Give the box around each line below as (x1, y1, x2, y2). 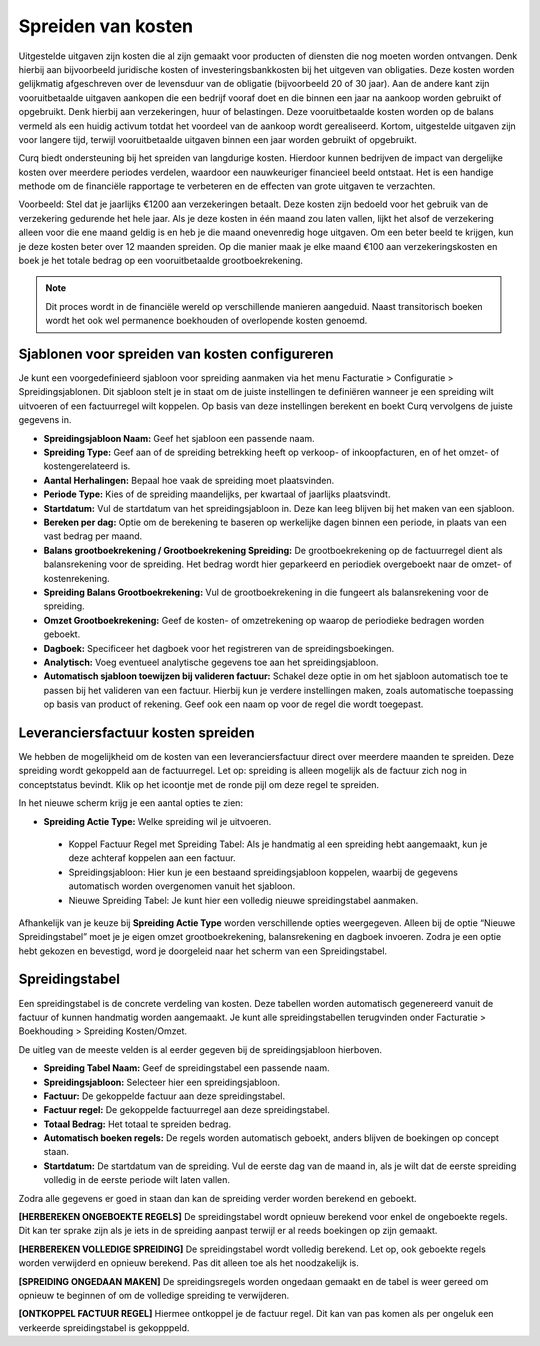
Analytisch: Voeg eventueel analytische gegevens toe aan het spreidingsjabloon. (43, 656, 379, 668)
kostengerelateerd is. (43, 460, 131, 472)
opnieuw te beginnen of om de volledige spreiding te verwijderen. (18, 1290, 290, 1301)
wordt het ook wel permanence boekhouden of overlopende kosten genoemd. (45, 315, 368, 327)
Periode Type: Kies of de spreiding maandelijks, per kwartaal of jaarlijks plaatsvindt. (43, 488, 391, 500)
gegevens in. (18, 414, 72, 426)
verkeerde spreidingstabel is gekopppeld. (18, 1321, 190, 1334)
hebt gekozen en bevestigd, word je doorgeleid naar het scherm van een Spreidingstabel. (18, 945, 388, 957)
